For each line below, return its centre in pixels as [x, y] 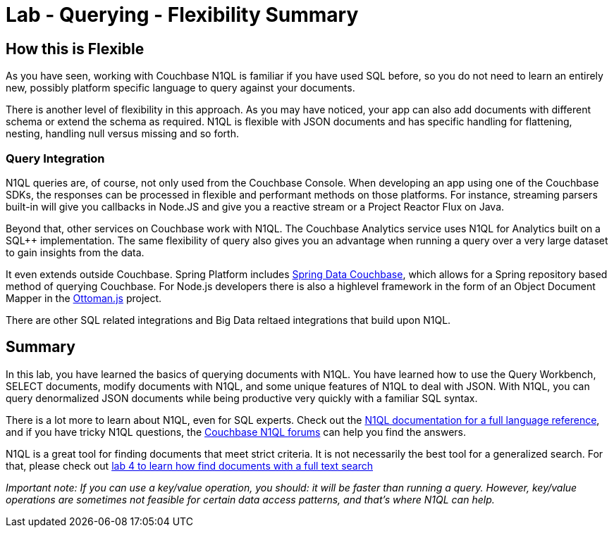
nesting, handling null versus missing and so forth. [123, 134]
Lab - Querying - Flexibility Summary [182, 15]
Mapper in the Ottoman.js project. [84, 298]
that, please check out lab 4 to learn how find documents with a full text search [189, 465]
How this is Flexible [75, 49]
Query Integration [55, 158]
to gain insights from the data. [75, 252]
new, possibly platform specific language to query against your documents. [180, 88]
